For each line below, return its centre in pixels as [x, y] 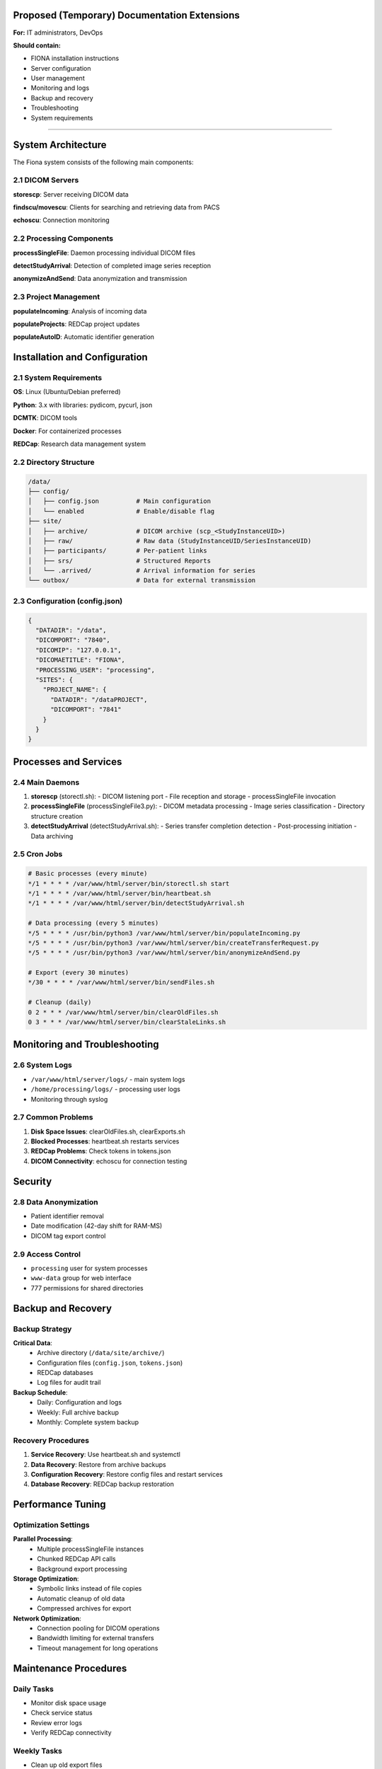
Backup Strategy [42, 1329]
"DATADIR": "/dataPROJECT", [99, 699]
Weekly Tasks [38, 1751]
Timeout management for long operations [98, 1648]
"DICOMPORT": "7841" [86, 710]
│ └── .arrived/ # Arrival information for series [142, 571]
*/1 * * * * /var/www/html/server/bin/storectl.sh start [129, 883]
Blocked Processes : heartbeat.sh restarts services [105, 1141]
